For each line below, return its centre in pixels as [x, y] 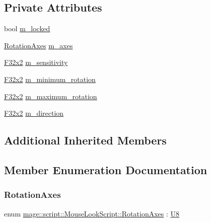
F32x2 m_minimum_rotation [50, 79]
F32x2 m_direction [34, 113]
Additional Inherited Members [85, 140]
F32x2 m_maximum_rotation [51, 96]
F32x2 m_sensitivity [36, 62]
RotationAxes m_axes [39, 45]
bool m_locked [27, 28]
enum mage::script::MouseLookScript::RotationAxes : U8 [92, 213]
